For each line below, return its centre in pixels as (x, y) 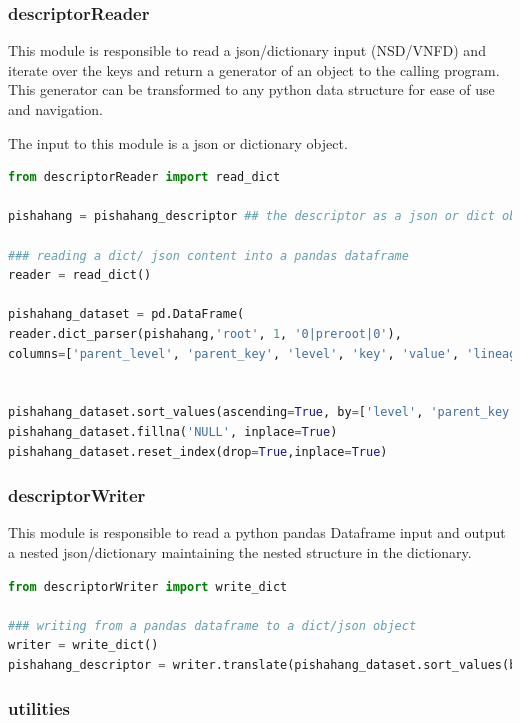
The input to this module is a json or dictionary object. (178, 142)
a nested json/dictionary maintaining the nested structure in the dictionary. (240, 551)
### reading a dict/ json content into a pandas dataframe (208, 255)
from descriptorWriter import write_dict (148, 586)
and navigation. (55, 109)
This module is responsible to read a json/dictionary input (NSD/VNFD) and (247, 50)
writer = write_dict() (83, 645)
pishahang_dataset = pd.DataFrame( (126, 314)
